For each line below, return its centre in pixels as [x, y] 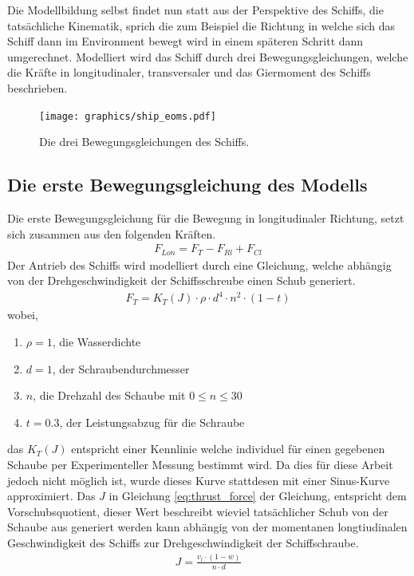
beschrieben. [37, 87]
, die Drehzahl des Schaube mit [109, 395]
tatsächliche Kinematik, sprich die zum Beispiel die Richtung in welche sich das [201, 25]
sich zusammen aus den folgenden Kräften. [112, 233]
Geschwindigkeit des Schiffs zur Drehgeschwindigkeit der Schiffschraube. [183, 542]
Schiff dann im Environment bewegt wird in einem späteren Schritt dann [185, 41]
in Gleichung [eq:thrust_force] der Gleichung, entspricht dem [258, 496]
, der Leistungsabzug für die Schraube [152, 422]
